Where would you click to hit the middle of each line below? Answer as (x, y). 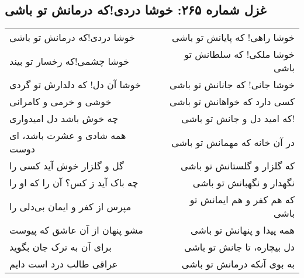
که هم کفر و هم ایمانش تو (242, 200)
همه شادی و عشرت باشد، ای (68, 135)
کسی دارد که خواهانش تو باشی (232, 102)
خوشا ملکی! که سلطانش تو (239, 54)
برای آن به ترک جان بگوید (61, 247)
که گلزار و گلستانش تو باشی (237, 166)
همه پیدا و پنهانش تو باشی (243, 230)
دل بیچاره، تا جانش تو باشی (239, 247)
